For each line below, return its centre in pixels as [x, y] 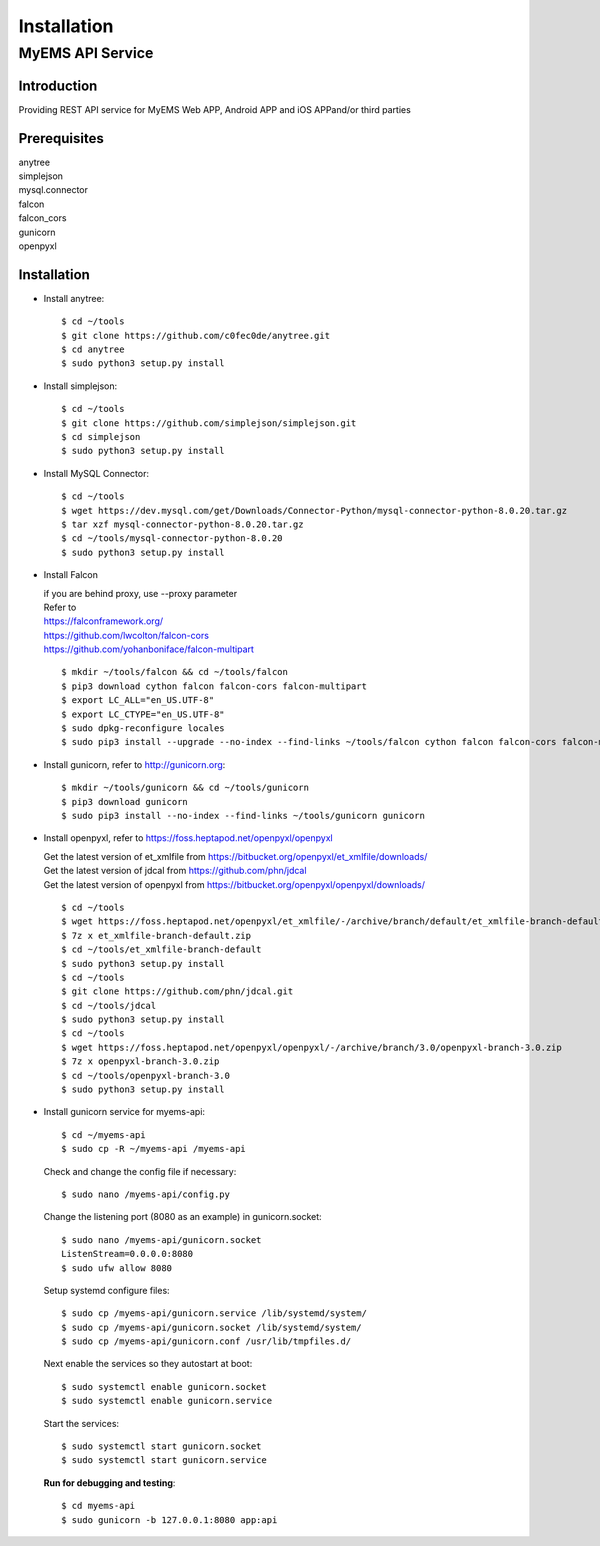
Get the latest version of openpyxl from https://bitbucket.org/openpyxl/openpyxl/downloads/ [234, 884]
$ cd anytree [93, 349]
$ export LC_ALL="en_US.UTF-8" [138, 700]
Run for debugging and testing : [109, 1482]
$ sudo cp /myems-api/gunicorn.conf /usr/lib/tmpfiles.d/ [206, 1341]
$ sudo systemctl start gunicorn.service [164, 1460]
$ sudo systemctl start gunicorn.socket [161, 1446]
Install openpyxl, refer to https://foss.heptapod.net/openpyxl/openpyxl [188, 838]
